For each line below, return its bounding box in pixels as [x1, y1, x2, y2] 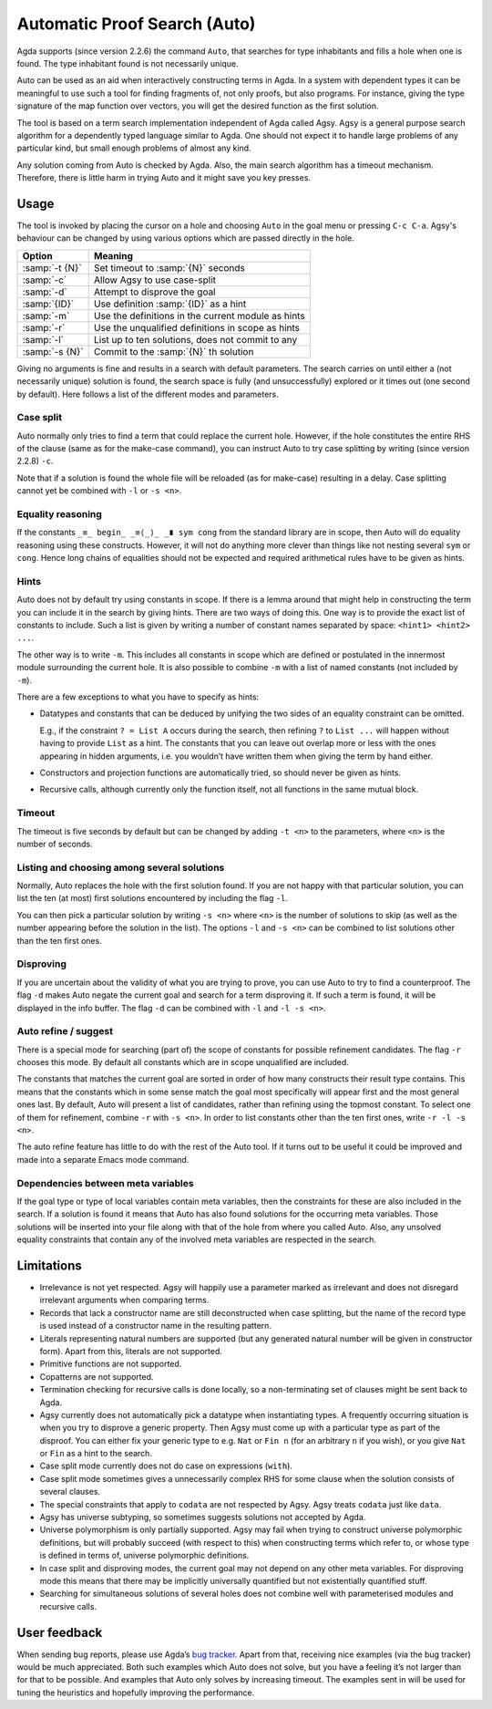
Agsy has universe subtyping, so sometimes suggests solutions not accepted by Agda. [39, 1512, 366, 1523]
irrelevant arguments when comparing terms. [39, 1295, 210, 1306]
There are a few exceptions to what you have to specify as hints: [16, 691, 260, 702]
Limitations [16, 1258, 82, 1273]
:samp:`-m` [22, 309, 70, 322]
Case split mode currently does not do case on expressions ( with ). [39, 1460, 293, 1472]
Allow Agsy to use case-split [94, 274, 217, 286]
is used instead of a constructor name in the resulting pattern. [39, 1321, 272, 1331]
